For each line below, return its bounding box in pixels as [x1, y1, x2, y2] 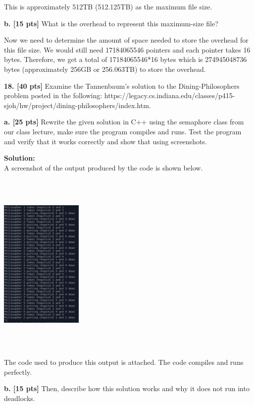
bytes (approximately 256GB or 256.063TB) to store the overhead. [4, 63, 206, 74]
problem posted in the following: [4, 90, 102, 101]
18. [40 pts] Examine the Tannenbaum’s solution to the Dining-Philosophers [4, 80, 240, 91]
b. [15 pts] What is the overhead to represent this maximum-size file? [4, 18, 218, 28]
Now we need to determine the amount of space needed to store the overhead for [4, 35, 249, 45]
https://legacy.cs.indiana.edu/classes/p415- [104, 90, 235, 101]
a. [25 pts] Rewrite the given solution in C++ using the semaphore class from [4, 116, 244, 127]
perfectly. [4, 366, 32, 377]
